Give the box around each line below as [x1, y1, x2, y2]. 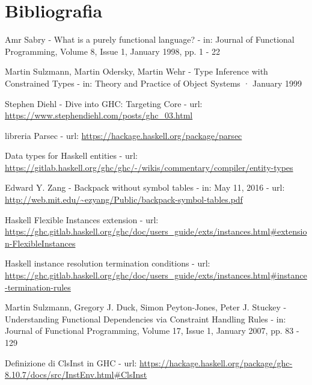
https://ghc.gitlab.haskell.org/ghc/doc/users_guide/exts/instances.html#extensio [5, 225, 307, 238]
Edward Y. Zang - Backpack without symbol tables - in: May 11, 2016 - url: [5, 181, 285, 194]
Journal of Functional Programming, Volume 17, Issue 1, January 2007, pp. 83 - [5, 324, 299, 337]
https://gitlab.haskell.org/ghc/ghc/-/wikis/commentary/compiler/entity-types [5, 161, 293, 173]
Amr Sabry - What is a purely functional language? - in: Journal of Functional [5, 33, 295, 46]
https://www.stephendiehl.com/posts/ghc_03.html [5, 109, 193, 122]
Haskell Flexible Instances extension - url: [5, 213, 159, 226]
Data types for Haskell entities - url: [5, 149, 138, 162]
